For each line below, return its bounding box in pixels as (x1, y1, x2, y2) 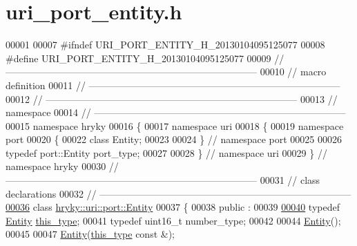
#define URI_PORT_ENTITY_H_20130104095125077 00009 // (6, 50, 284, 65)
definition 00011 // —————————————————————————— (6, 77, 340, 92)
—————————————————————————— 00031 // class (6, 173, 320, 187)
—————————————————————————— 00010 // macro (6, 64, 327, 79)
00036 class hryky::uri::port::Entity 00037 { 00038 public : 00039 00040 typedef (6, 200, 340, 214)
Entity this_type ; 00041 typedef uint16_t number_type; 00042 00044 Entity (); (6, 213, 341, 227)
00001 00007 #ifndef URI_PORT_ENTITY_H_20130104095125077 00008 (6, 37, 325, 52)
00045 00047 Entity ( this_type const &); (6, 227, 175, 241)
